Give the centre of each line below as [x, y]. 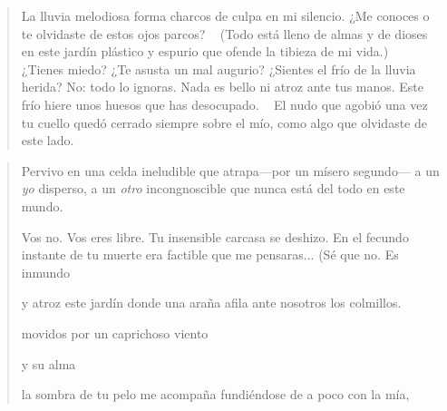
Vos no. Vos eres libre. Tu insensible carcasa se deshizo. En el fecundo [215, 236]
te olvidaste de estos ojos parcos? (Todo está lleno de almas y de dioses [224, 33]
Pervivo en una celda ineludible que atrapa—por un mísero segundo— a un [230, 170]
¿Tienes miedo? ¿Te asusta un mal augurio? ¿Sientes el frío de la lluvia [219, 68]
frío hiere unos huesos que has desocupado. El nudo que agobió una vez [224, 104]
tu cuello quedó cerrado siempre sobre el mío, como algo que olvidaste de [224, 122]
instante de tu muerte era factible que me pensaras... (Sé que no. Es [210, 254]
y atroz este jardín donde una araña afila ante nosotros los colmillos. [211, 303]
